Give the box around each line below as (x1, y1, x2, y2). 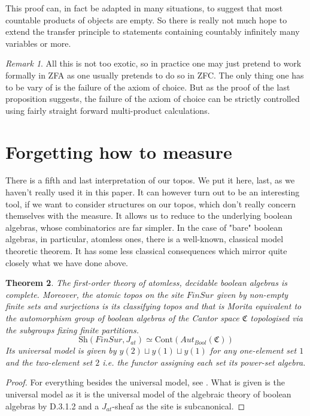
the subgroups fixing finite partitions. (5, 323, 139, 336)
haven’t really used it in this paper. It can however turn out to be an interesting (5, 186, 300, 198)
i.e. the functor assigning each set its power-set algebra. (102, 355, 306, 368)
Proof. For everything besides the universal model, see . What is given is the (5, 376, 285, 388)
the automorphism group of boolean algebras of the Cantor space (5, 312, 239, 324)
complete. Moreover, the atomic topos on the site (5, 288, 184, 300)
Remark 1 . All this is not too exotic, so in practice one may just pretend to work (5, 57, 302, 70)
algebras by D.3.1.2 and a (5, 399, 99, 412)
